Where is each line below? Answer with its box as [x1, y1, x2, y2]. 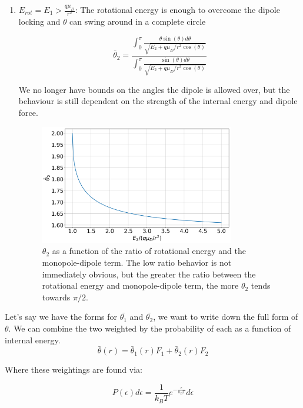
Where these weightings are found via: [5, 363, 142, 376]
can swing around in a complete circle [69, 15, 206, 28]
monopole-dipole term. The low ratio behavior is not [42, 256, 232, 269]
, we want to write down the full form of [153, 310, 298, 323]
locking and [18, 15, 61, 28]
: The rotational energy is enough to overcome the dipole [75, 4, 280, 15]
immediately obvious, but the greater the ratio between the [42, 267, 256, 280]
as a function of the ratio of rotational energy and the [52, 245, 246, 257]
